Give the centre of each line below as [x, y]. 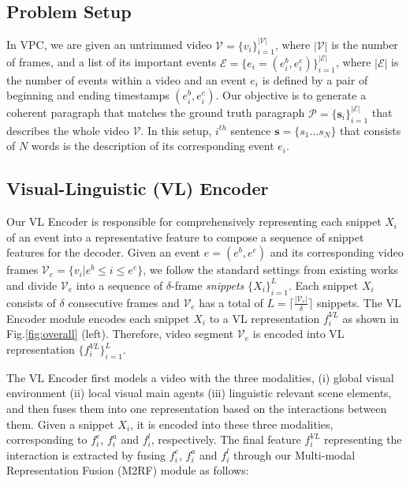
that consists [371, 130]
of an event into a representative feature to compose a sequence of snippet [185, 236]
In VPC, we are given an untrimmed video [109, 45]
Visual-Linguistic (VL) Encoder [138, 188]
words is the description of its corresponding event [153, 146]
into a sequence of [119, 285]
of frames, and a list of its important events [112, 62]
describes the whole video [68, 130]
